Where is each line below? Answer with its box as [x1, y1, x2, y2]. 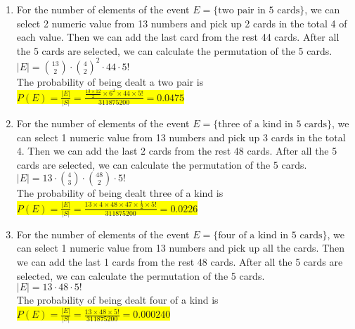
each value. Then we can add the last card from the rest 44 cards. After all [16, 30, 340, 44]
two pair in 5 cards [218, 6, 300, 15]
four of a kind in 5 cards [218, 230, 323, 240]
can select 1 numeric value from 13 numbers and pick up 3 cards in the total [16, 129, 346, 144]
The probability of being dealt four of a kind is [16, 292, 219, 307]
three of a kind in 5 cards [218, 120, 328, 130]
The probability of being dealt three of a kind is [16, 186, 224, 200]
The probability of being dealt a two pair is [16, 74, 204, 89]
